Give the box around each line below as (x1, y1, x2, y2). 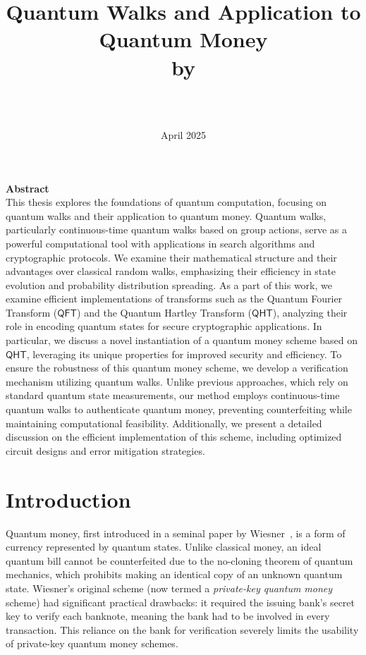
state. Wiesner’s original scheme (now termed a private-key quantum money (6, 580, 333, 595)
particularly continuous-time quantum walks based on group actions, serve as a (6, 222, 348, 237)
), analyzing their (272, 305, 348, 319)
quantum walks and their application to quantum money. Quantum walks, (6, 208, 327, 223)
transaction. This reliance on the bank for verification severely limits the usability (6, 622, 359, 637)
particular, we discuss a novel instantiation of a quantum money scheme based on (6, 333, 358, 348)
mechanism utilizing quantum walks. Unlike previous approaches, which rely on (6, 374, 348, 388)
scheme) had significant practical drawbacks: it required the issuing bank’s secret (6, 594, 355, 609)
